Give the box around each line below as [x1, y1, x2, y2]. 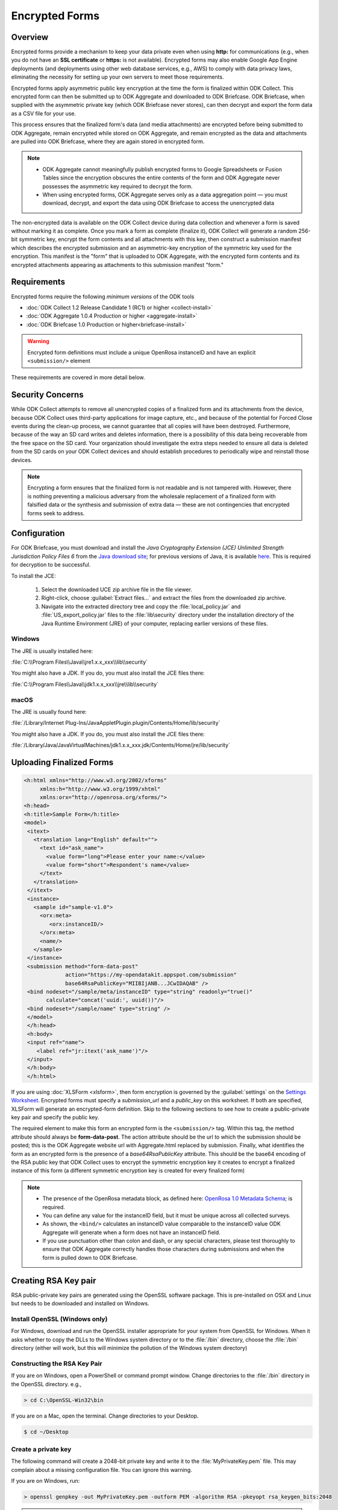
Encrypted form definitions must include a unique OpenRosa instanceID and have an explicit [27, 349, 256, 356]
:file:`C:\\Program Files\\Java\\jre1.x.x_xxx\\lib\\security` [11, 658, 148, 666]
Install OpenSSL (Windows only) [11, 1314, 108, 1323]
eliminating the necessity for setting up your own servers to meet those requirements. [11, 73, 224, 81]
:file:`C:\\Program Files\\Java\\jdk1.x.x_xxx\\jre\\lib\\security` [11, 680, 159, 688]
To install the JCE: [11, 572, 57, 579]
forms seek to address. [27, 509, 85, 516]
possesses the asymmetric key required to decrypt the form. [42, 182, 193, 190]
